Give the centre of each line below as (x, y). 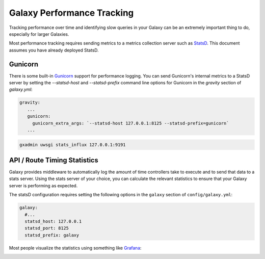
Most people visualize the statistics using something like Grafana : (75, 248)
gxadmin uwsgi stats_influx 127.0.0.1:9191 (73, 144)
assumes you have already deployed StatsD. (54, 50)
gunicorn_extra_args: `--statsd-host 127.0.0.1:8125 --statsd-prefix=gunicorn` (131, 123)
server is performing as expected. (43, 185)
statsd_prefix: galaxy (52, 235)
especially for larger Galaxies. (39, 34)
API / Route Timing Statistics (53, 160)
